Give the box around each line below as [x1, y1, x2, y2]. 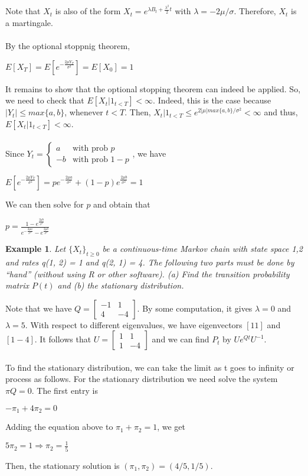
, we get [157, 420, 186, 433]
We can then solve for [5, 197, 84, 210]
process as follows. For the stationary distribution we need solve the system [5, 373, 278, 385]
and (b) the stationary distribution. [57, 279, 184, 292]
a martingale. [5, 16, 53, 28]
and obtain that [93, 197, 150, 210]
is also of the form [55, 5, 121, 17]
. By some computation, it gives [137, 302, 253, 314]
